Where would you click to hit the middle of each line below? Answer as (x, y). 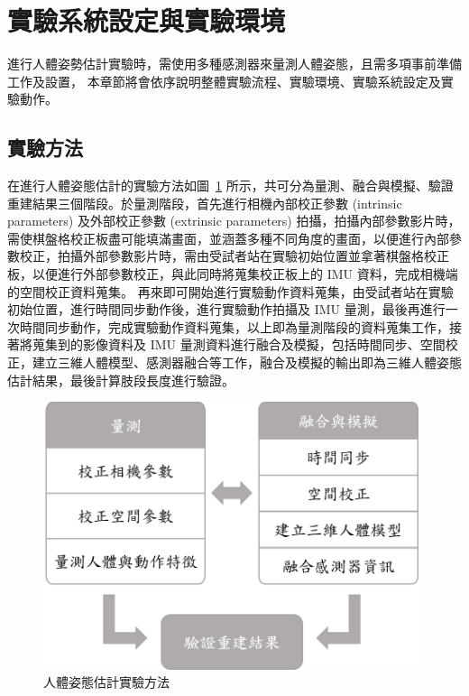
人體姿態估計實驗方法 (106, 682)
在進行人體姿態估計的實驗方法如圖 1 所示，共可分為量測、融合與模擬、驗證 (230, 186)
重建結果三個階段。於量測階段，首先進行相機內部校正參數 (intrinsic (205, 203)
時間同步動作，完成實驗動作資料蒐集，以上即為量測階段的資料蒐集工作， (234, 326)
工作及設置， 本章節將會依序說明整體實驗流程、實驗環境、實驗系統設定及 (224, 81)
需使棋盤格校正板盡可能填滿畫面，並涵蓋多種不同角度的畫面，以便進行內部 (228, 238)
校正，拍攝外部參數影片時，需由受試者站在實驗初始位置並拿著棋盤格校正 (234, 256)
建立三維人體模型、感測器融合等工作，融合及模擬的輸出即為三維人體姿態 (247, 362)
